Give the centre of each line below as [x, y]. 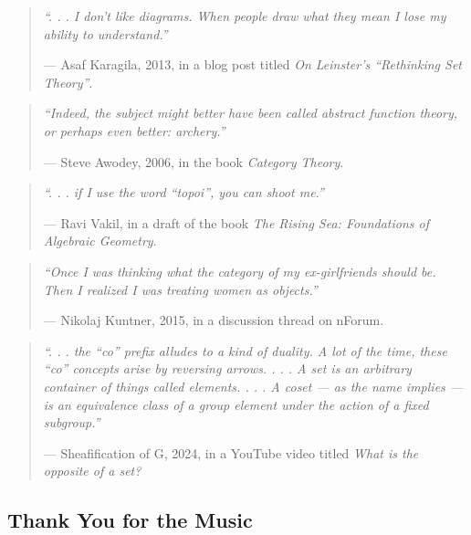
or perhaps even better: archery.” [134, 130]
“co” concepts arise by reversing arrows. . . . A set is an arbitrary [227, 368]
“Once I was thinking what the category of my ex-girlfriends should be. [240, 271]
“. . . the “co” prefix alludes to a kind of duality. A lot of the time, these [245, 350]
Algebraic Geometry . [100, 241]
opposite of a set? [92, 471]
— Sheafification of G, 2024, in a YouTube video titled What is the [231, 452]
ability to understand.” [105, 33]
